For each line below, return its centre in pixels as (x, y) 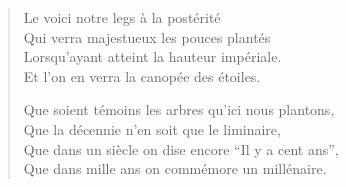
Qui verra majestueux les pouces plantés (147, 36)
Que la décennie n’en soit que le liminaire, (152, 128)
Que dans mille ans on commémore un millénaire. (175, 168)
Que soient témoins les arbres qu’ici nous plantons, (179, 109)
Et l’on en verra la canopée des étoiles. (142, 75)
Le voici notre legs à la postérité (122, 17)
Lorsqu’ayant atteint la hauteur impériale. (152, 56)
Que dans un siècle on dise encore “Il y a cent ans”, (181, 148)
